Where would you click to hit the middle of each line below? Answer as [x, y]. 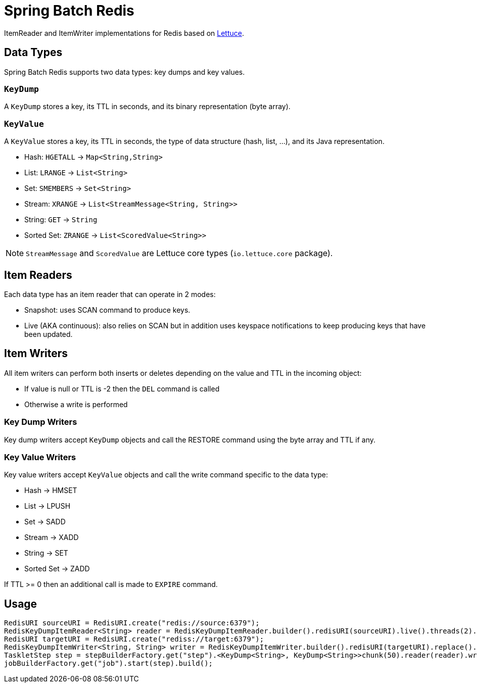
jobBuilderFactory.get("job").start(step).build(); [109, 664]
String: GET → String [61, 220]
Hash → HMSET [51, 490]
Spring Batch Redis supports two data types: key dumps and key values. [125, 72]
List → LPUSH [47, 506]
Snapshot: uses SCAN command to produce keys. [107, 310]
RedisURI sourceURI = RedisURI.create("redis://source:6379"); [132, 623]
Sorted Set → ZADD [57, 569]
